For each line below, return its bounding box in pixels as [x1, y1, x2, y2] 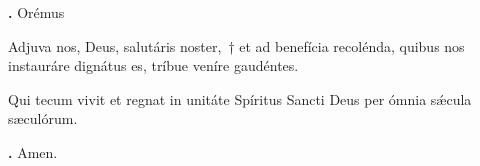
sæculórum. [8, 108, 78, 129]
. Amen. [8, 141, 58, 162]
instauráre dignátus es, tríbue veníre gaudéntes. [8, 55, 299, 76]
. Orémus [8, 2, 65, 22]
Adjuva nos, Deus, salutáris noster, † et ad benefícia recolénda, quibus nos [8, 35, 465, 56]
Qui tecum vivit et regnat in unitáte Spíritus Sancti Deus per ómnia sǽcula [8, 88, 472, 109]
